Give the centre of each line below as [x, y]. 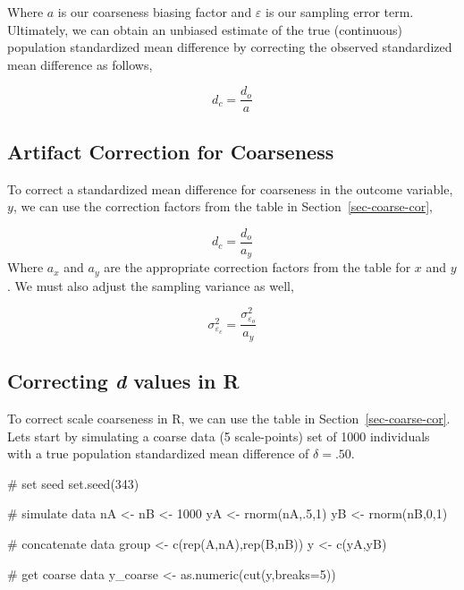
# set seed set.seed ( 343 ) [73, 483]
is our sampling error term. [340, 12]
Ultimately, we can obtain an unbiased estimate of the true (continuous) [205, 29]
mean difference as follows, [80, 64]
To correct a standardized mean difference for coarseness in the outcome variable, [230, 188]
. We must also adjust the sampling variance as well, [151, 285]
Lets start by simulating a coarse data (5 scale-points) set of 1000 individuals [219, 436]
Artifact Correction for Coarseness [171, 151]
